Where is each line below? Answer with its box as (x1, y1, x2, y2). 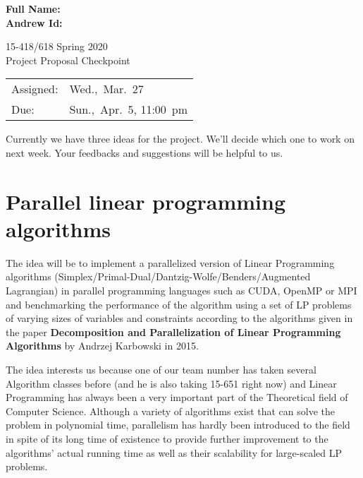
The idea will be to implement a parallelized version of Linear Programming (6, 255, 335, 270)
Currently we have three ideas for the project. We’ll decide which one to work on (6, 131, 355, 146)
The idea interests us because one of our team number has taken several (6, 362, 316, 377)
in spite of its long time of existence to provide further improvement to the (6, 431, 328, 446)
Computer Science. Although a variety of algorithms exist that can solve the (6, 403, 335, 418)
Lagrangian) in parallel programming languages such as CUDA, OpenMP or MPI (6, 283, 357, 298)
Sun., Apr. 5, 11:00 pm (69, 101, 188, 118)
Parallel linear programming (6, 186, 285, 215)
